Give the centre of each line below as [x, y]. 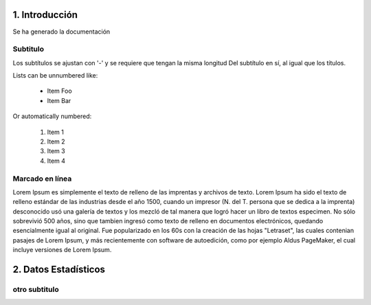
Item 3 [56, 151]
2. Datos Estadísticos [59, 270]
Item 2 [56, 142]
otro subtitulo [36, 290]
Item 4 [56, 161]
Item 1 [56, 132]
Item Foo [59, 91]
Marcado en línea [42, 179]
